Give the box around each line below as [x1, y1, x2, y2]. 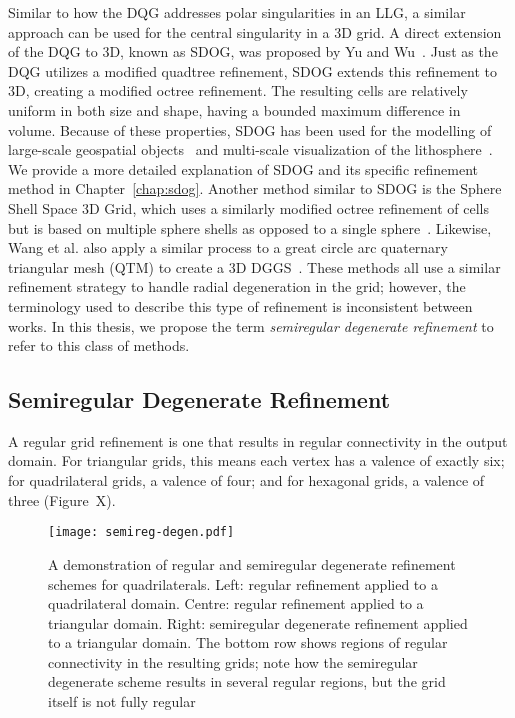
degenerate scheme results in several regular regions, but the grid [48, 671, 446, 692]
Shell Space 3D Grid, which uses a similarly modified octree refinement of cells [8, 197, 490, 218]
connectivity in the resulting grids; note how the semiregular [48, 651, 418, 672]
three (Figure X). [8, 489, 116, 510]
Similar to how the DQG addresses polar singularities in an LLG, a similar [8, 2, 466, 22]
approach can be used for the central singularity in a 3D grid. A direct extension [8, 21, 502, 42]
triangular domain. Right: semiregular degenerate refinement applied [48, 612, 468, 633]
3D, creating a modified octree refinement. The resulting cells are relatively [8, 80, 468, 101]
